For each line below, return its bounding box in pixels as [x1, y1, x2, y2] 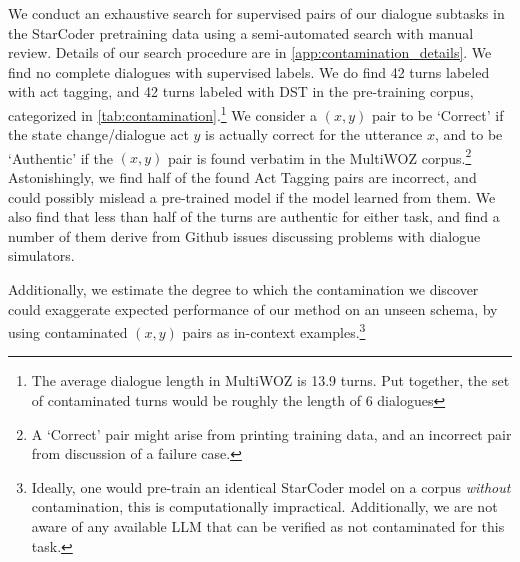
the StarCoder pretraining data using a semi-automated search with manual [8, 22, 474, 43]
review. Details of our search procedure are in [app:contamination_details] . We [8, 42, 492, 63]
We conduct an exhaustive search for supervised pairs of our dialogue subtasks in [8, 3, 505, 23]
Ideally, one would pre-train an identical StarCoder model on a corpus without [31, 476, 511, 497]
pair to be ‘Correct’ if [371, 104, 504, 125]
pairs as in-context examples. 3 [182, 319, 366, 342]
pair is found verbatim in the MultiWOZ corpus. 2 [167, 144, 472, 168]
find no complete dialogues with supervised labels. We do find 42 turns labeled [8, 61, 490, 82]
